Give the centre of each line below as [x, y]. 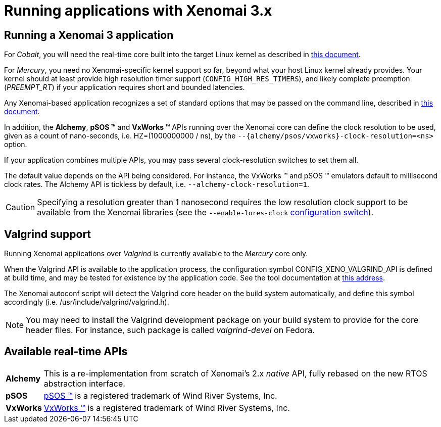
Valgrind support [48, 234]
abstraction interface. [84, 383]
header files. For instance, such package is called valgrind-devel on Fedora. [170, 330]
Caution [20, 207]
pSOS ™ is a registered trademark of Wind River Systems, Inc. [160, 395]
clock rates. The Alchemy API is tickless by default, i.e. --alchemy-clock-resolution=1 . [157, 184]
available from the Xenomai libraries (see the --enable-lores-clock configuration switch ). [205, 212]
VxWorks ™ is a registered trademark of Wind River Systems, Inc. [167, 408]
